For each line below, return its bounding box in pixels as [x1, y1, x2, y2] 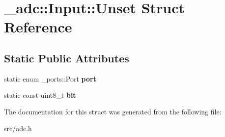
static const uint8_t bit [4, 90, 76, 100]
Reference [4, 17, 72, 37]
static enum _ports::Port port [4, 73, 96, 83]
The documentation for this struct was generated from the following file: [4, 106, 222, 116]
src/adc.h [4, 123, 32, 133]
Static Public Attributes [4, 50, 129, 65]
